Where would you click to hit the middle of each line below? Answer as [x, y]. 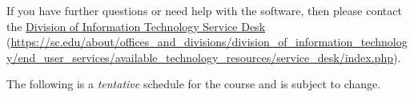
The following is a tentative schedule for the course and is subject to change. [194, 84]
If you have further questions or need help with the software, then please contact [204, 10]
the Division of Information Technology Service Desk [136, 26]
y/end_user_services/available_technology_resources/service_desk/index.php [200, 57]
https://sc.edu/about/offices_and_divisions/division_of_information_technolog [209, 42]
